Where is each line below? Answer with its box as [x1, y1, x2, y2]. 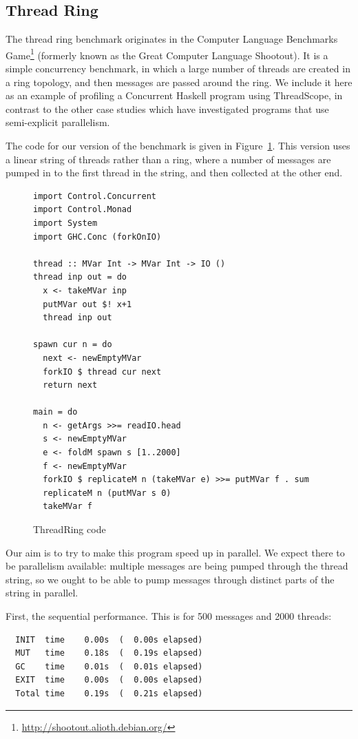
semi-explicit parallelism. [6, 115, 110, 129]
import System [33, 218, 98, 228]
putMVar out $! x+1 [43, 299, 132, 309]
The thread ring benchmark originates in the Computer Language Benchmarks [6, 32, 338, 46]
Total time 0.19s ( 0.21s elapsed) [15, 688, 203, 698]
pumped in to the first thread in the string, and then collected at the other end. [6, 165, 343, 180]
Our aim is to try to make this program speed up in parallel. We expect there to [6, 545, 345, 559]
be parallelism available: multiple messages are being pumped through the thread [6, 559, 348, 573]
